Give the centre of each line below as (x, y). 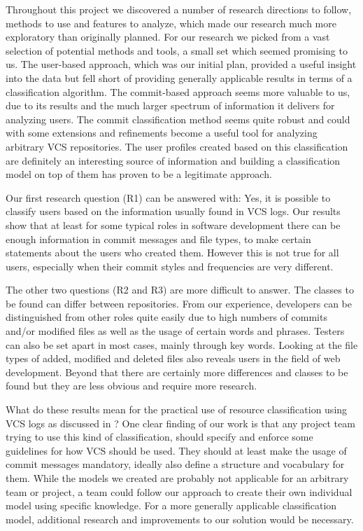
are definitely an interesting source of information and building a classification (173, 160)
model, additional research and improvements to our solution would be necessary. (180, 519)
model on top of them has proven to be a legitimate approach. (139, 174)
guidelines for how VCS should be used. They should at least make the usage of (176, 450)
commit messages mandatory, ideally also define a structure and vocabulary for (175, 464)
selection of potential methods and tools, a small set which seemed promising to (177, 50)
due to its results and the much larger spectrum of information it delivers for (170, 105)
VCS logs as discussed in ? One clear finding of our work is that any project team (180, 423)
